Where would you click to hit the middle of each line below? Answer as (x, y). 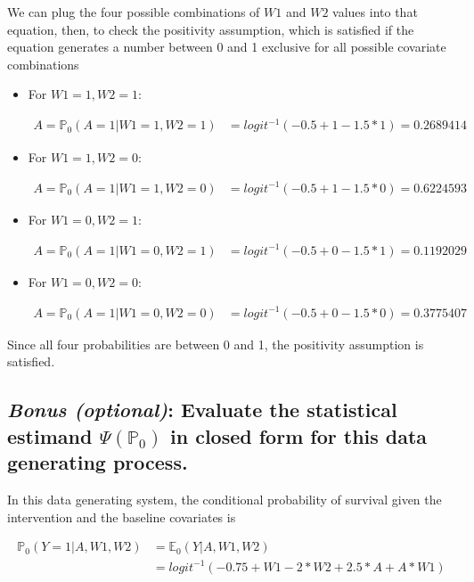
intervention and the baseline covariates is (122, 516)
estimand (50, 435)
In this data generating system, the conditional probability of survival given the (225, 500)
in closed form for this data (299, 435)
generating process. (98, 462)
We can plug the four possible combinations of (134, 12)
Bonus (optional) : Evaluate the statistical (202, 410)
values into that (375, 12)
